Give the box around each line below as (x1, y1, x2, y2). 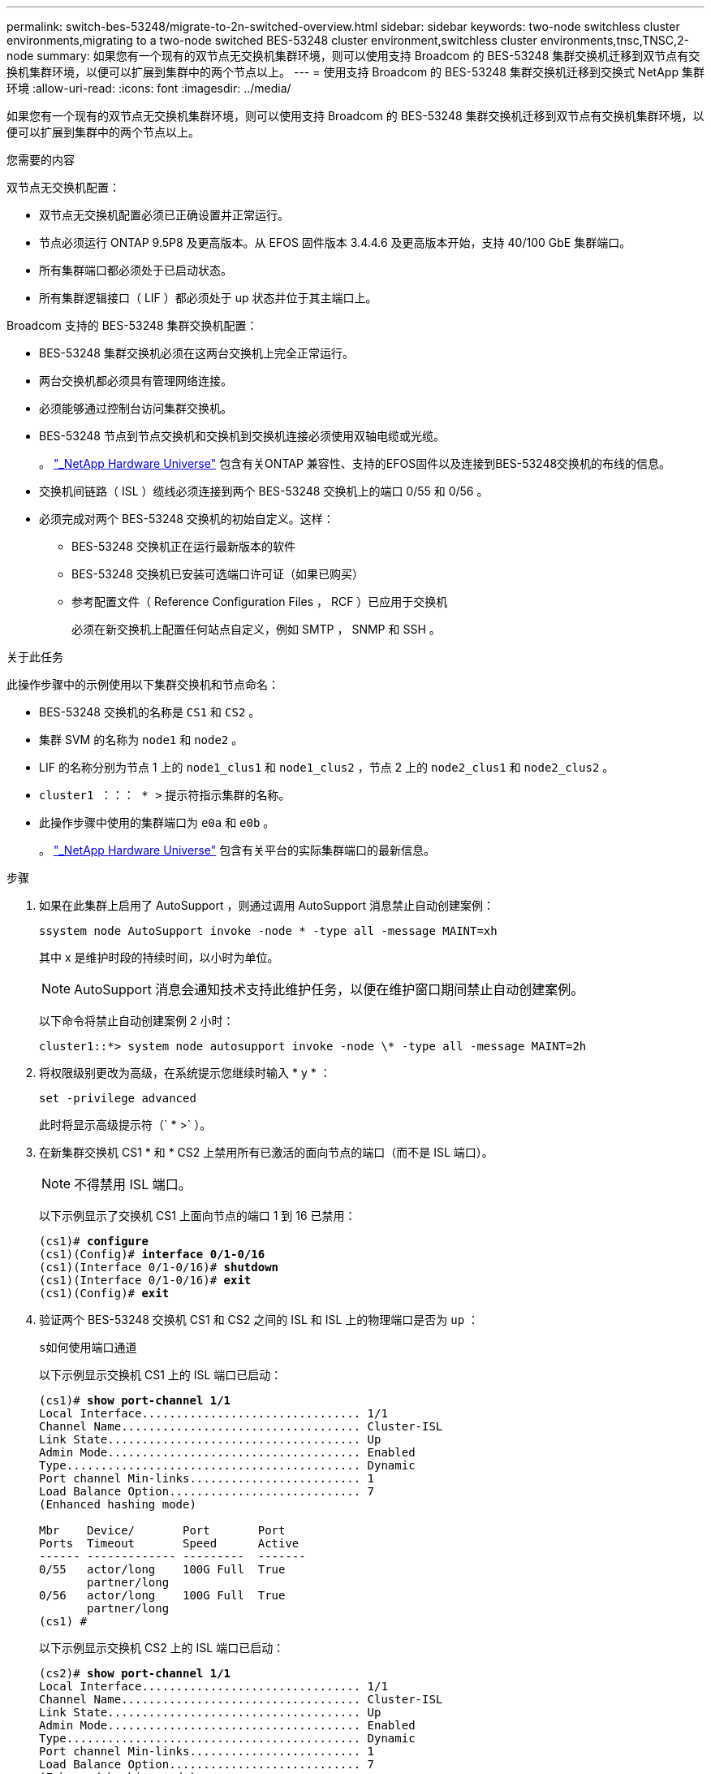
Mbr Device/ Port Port (39, 1524, 286, 1537)
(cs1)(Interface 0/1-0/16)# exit (39, 1274, 252, 1287)
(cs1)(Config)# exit (39, 1287, 170, 1300)
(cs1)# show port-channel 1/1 (39, 1394, 231, 1407)
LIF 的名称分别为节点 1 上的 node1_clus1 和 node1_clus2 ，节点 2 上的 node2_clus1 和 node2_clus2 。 (39, 760, 614, 774)
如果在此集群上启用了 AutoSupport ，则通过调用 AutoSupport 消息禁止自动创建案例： (39, 898, 495, 912)
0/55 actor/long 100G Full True (39, 1563, 286, 1576)
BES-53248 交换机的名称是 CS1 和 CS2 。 (39, 705, 261, 719)
